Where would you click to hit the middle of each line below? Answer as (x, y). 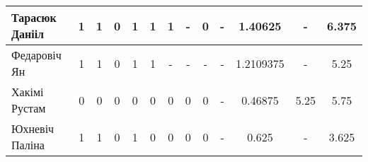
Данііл (28, 34)
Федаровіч (36, 55)
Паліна (28, 145)
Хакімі (28, 92)
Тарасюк (34, 17)
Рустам (29, 108)
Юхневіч (33, 128)
